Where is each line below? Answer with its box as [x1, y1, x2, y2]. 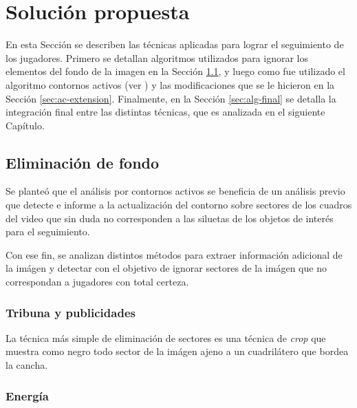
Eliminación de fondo [6, 151, 160, 173]
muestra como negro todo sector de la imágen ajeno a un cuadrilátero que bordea [6, 344, 349, 358]
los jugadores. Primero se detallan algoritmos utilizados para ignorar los [6, 50, 309, 65]
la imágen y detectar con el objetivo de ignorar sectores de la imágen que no [6, 261, 327, 275]
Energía [6, 387, 49, 404]
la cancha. [6, 358, 48, 372]
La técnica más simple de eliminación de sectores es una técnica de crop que [6, 330, 326, 345]
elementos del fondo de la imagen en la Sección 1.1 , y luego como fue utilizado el [6, 64, 345, 78]
